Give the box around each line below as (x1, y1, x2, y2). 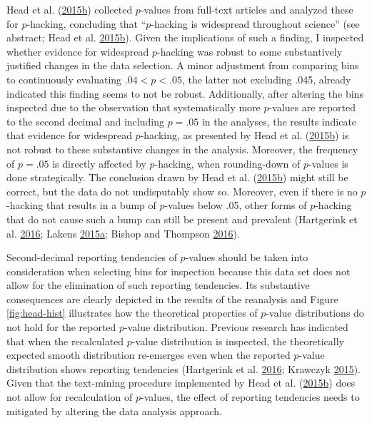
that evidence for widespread (6, 128, 132, 143)
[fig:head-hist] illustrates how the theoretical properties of (6, 305, 258, 320)
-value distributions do (266, 305, 364, 320)
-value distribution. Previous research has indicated (124, 320, 348, 335)
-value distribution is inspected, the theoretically (131, 333, 344, 348)
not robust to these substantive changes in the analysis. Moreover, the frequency (6, 141, 358, 156)
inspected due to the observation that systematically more (6, 100, 261, 115)
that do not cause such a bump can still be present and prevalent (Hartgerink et (6, 211, 358, 226)
